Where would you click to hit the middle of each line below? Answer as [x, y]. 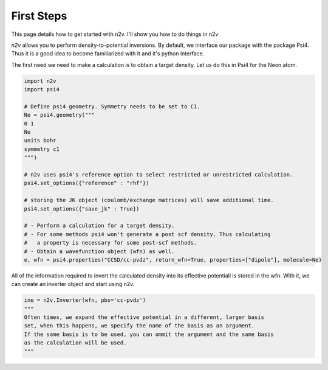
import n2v [40, 81]
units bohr [40, 141]
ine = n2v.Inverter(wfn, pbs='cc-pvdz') [85, 300]
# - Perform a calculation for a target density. [99, 226]
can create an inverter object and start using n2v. [73, 284]
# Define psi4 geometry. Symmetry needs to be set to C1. [112, 106]
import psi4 [42, 89]
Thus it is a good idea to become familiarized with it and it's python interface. [108, 54]
